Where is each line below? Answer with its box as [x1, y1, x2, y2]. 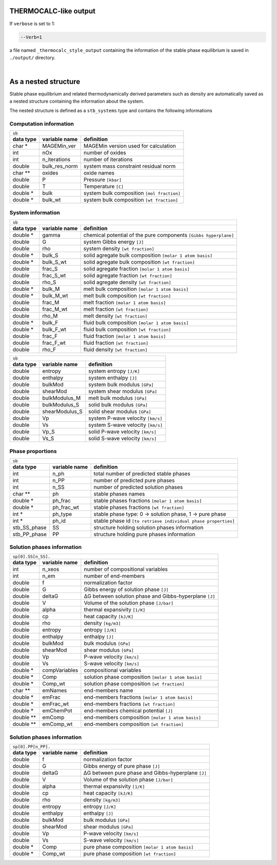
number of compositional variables [84, 566, 168, 573]
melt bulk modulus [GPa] [88, 394, 147, 401]
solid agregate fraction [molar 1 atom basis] [83, 265, 190, 272]
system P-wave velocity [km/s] [88, 415, 163, 422]
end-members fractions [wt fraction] [84, 700, 175, 707]
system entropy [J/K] [88, 367, 141, 375]
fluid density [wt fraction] [83, 346, 148, 353]
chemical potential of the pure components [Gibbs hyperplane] [83, 231, 234, 239]
